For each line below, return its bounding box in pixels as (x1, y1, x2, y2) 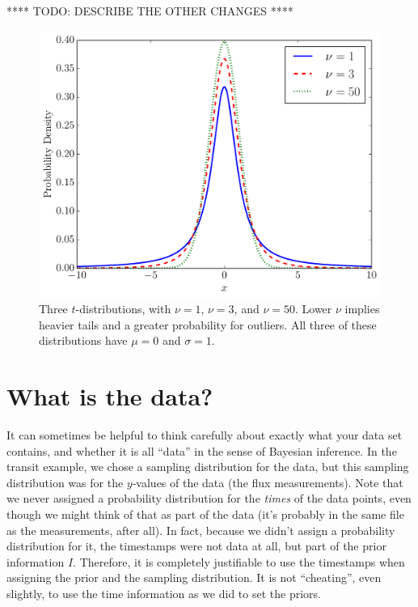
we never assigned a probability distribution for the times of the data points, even (6, 490, 412, 507)
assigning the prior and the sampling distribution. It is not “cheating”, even (6, 569, 382, 586)
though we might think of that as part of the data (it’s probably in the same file (6, 506, 404, 523)
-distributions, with (75, 300, 171, 317)
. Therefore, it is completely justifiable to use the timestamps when (73, 553, 405, 570)
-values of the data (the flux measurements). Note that (132, 473, 403, 490)
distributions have (39, 332, 128, 349)
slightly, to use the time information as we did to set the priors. (6, 585, 321, 602)
